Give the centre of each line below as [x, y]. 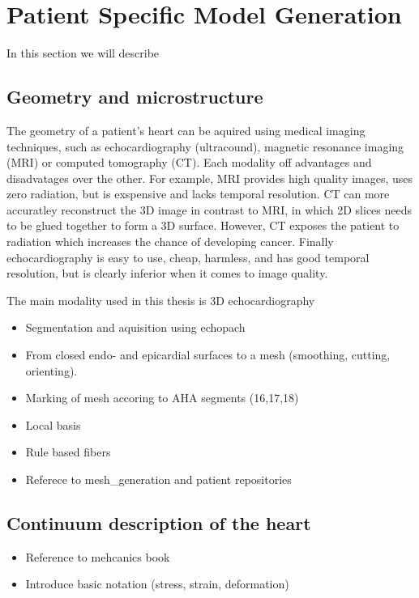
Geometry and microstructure [135, 97]
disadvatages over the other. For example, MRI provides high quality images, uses [210, 178]
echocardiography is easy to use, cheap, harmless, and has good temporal [188, 257]
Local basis [53, 424]
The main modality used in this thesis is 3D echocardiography [161, 300]
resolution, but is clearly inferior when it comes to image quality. [167, 273]
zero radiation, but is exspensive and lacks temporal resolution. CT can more [198, 194]
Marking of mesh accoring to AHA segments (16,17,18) [162, 398]
